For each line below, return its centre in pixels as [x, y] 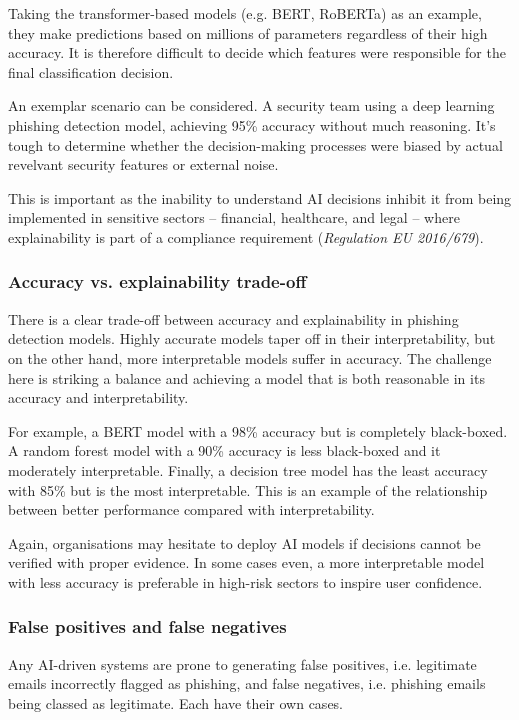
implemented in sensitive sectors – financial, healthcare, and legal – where [234, 217]
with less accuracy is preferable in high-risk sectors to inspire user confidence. [245, 581]
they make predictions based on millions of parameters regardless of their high [248, 32]
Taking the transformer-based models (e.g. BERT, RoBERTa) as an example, [245, 13]
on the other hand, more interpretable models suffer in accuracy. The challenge [250, 357]
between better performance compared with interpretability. [191, 509]
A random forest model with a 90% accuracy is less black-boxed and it [224, 450]
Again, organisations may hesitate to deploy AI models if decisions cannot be [244, 542]
